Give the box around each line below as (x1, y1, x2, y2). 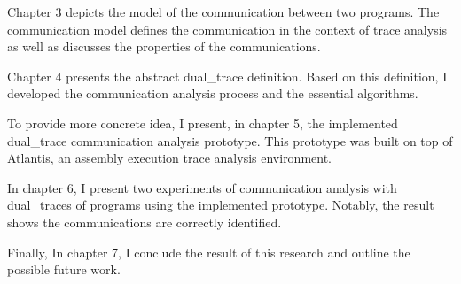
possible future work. (7, 260, 121, 279)
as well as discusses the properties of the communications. (7, 37, 321, 56)
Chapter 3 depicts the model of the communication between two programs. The (7, 3, 440, 20)
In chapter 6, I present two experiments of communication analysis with (7, 178, 397, 196)
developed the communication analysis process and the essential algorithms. (7, 84, 418, 103)
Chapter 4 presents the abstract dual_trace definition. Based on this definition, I (7, 66, 448, 85)
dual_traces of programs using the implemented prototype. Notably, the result (7, 196, 434, 214)
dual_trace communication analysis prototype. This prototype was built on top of (7, 131, 453, 150)
